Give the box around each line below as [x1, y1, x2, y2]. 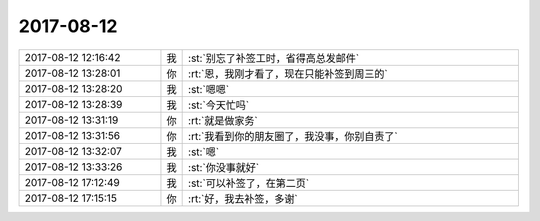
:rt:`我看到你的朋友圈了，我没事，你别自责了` [188, 129, 399, 143]
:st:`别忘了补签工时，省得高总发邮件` [188, 51, 360, 65]
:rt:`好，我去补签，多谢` [188, 191, 299, 205]
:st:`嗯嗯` [188, 82, 230, 96]
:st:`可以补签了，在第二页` [188, 176, 310, 190]
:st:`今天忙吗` [188, 98, 250, 112]
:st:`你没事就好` [188, 160, 260, 174]
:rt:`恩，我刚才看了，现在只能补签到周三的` [188, 66, 389, 80]
